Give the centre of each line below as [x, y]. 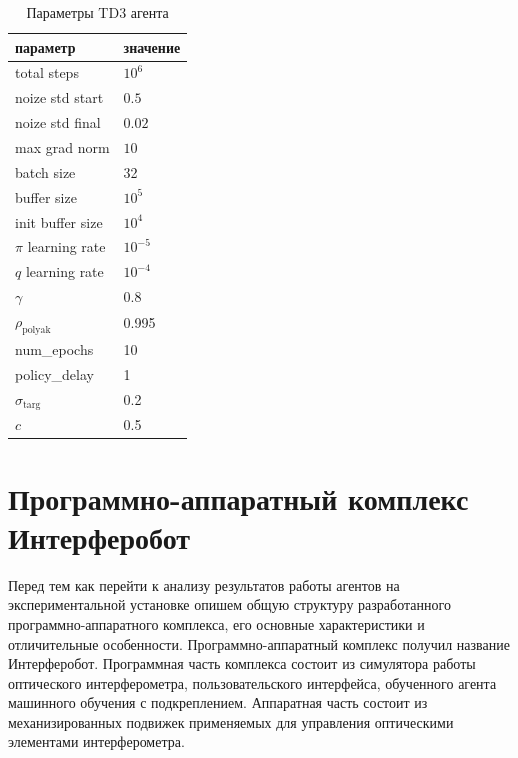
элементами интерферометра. [96, 741]
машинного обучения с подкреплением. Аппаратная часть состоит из [218, 702]
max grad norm [62, 146]
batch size [45, 171]
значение [152, 46]
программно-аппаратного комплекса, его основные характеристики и [216, 623]
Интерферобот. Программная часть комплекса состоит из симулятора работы [242, 663]
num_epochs [54, 348]
